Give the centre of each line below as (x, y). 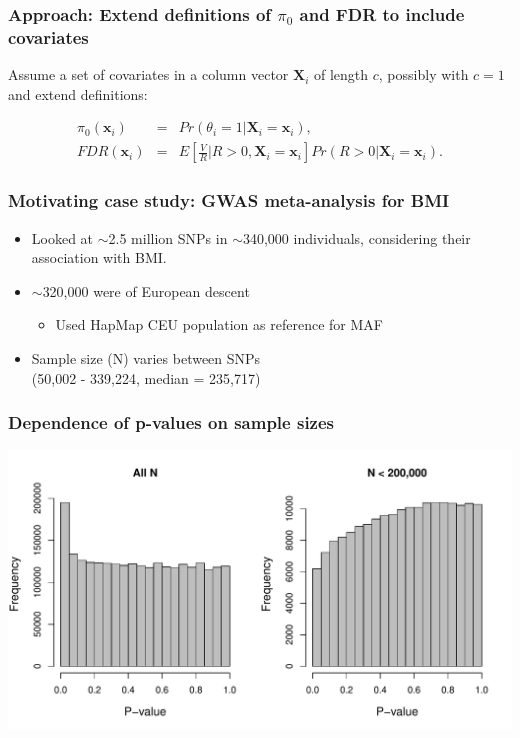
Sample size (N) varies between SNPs (146, 357)
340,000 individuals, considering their (356, 237)
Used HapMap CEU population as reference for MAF (219, 324)
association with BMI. (99, 257)
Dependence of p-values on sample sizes (171, 422)
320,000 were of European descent (146, 290)
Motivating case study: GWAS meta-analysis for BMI (229, 200)
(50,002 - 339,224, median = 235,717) (146, 377)
